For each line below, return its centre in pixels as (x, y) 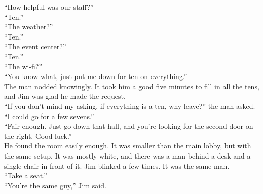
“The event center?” (35, 46)
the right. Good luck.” (38, 135)
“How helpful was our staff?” (49, 7)
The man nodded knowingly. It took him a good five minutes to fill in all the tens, (132, 86)
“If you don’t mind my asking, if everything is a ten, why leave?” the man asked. (130, 106)
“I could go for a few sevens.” (49, 116)
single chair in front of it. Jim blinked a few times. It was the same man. (117, 165)
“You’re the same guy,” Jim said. (55, 185)
